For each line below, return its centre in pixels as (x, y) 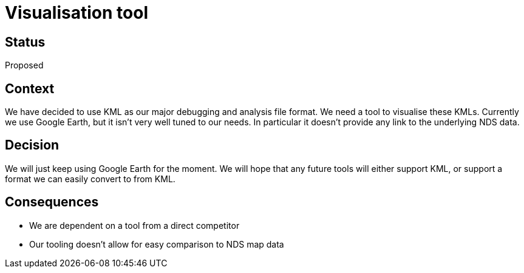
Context (30, 88)
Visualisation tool (77, 13)
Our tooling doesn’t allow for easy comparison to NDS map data (157, 244)
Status (25, 42)
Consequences (52, 202)
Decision (32, 145)
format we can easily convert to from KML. (90, 179)
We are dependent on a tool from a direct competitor (134, 225)
